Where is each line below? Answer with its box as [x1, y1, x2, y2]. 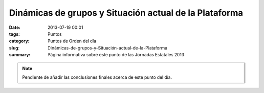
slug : [9, 45, 20, 51]
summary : [9, 52, 31, 58]
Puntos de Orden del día [47, 38, 96, 44]
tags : [9, 31, 20, 37]
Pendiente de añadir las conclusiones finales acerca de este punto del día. [22, 74, 172, 80]
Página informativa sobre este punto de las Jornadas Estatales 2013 [47, 52, 184, 58]
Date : [9, 24, 21, 30]
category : [9, 38, 30, 44]
